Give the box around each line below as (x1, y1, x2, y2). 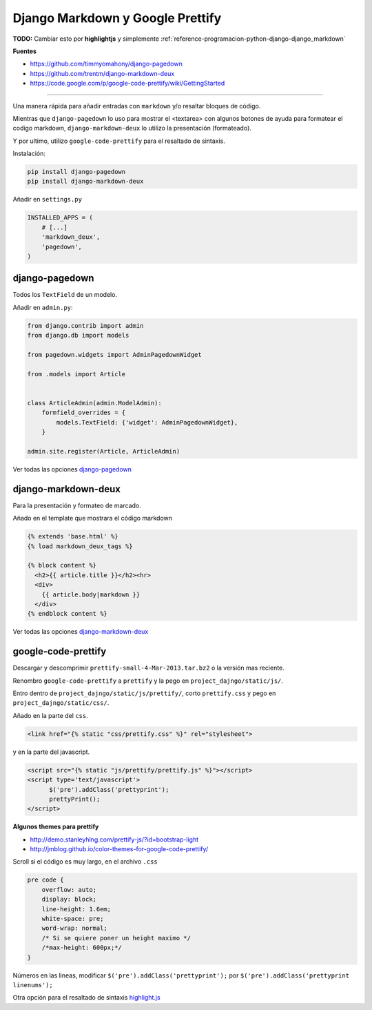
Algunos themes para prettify (12, 822, 99, 831)
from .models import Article (27, 370, 126, 378)
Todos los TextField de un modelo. (12, 291, 117, 299)
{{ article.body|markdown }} (41, 590, 141, 599)
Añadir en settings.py (12, 195, 83, 204)
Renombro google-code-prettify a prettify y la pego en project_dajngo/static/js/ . (12, 677, 284, 685)
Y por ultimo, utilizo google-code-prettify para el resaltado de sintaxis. (12, 137, 225, 145)
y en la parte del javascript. (12, 748, 90, 756)
